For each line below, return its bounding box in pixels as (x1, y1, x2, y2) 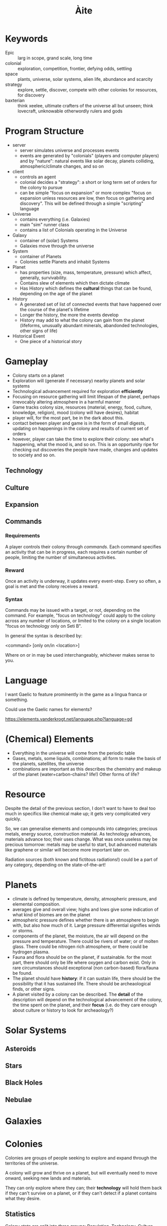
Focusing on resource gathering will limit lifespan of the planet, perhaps (12, 394, 160, 400)
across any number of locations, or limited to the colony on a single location (5, 618, 161, 624)
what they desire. (5, 1195, 41, 1201)
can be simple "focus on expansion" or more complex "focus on (19, 190, 152, 196)
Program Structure (5, 125, 84, 137)
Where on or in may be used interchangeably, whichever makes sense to (5, 652, 155, 658)
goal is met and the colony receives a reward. (5, 583, 99, 589)
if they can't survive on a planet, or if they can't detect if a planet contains (5, 1190, 157, 1196)
